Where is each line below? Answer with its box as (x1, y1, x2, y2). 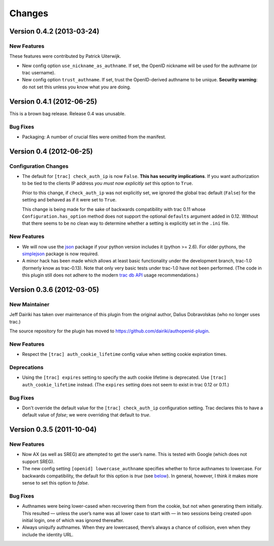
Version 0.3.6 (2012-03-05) (9, 285, 99, 294)
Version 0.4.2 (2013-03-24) (9, 27, 99, 36)
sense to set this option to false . (22, 479, 89, 486)
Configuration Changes (9, 163, 68, 170)
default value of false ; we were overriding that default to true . (22, 412, 151, 418)
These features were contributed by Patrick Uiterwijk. (9, 53, 121, 59)
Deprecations (9, 363, 44, 371)
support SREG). (22, 458, 55, 465)
